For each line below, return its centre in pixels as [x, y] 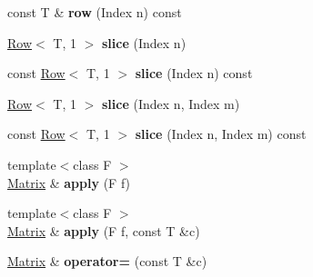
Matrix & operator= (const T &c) [107, 261]
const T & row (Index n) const [95, 12]
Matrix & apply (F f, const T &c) [104, 230]
